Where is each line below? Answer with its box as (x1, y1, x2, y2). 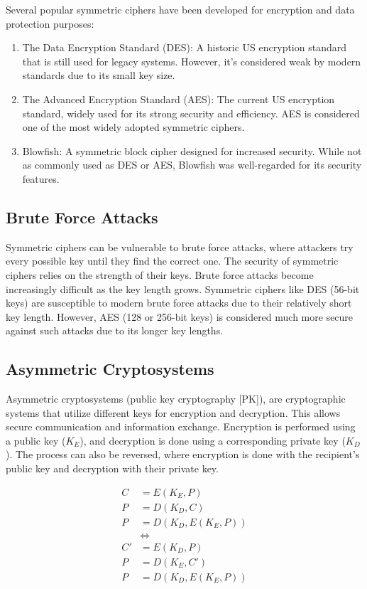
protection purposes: (6, 16, 94, 31)
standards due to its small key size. (22, 68, 175, 83)
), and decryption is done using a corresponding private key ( (80, 433, 346, 447)
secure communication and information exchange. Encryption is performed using (6, 419, 356, 434)
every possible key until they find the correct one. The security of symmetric (6, 253, 339, 268)
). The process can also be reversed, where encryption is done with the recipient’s (6, 447, 360, 462)
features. (22, 171, 60, 186)
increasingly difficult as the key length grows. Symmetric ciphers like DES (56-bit (6, 281, 360, 296)
